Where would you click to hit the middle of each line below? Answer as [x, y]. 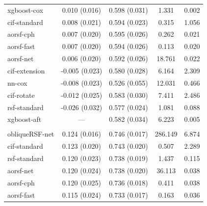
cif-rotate [21, 95]
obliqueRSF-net [31, 134]
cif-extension [26, 70]
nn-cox [17, 82]
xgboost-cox [25, 10]
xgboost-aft [25, 119]
